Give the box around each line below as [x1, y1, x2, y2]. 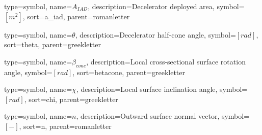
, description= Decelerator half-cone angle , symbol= [75, 29, 236, 40]
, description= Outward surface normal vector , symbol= [76, 111, 250, 121]
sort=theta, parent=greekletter [4, 39, 101, 50]
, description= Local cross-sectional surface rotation [86, 56, 246, 66]
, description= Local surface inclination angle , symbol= [76, 84, 248, 94]
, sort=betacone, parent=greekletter [72, 66, 186, 77]
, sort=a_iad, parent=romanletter [22, 11, 130, 21]
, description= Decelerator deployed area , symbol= [88, 1, 245, 11]
